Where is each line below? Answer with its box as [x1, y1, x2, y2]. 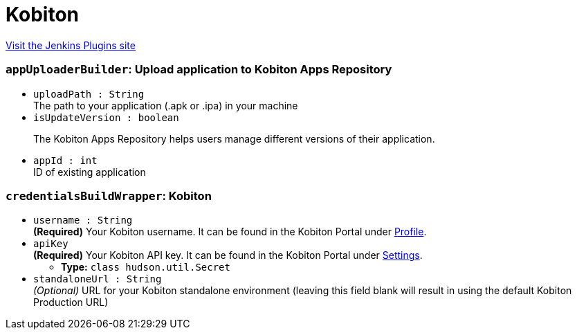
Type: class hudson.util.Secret [61, 261, 230, 273]
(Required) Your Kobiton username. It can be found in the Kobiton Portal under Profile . [33, 226, 427, 238]
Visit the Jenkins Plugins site [6, 39, 136, 51]
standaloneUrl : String [33, 273, 162, 285]
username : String [33, 215, 133, 226]
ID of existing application [33, 165, 146, 178]
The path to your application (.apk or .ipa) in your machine [33, 99, 298, 111]
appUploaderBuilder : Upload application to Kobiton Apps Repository [6, 62, 392, 77]
